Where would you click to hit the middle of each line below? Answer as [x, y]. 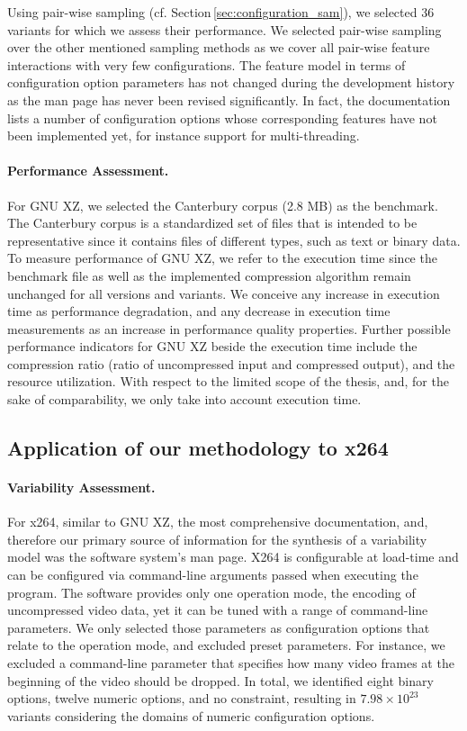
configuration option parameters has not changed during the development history [231, 82]
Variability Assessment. [81, 487]
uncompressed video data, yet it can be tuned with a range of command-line [218, 610]
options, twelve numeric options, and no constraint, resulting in [182, 698]
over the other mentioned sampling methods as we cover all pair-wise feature [219, 47]
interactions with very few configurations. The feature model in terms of [207, 64]
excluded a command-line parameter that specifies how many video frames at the [231, 663]
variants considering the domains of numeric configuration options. [191, 715]
